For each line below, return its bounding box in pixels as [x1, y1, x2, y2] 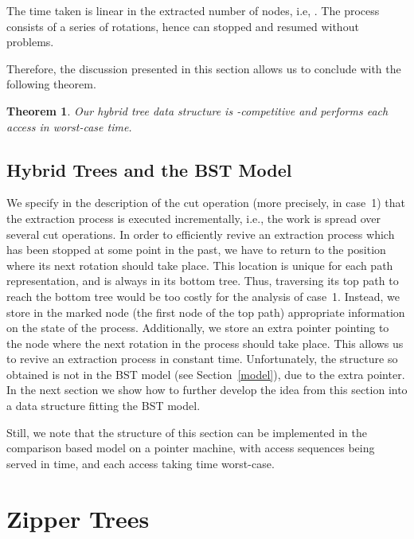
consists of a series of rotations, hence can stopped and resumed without [6, 18, 359, 34]
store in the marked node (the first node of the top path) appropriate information [6, 303, 405, 320]
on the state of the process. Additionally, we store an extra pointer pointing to [6, 319, 389, 336]
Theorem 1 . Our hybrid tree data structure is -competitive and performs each [6, 102, 389, 119]
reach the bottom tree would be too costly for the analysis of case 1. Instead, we [6, 287, 400, 304]
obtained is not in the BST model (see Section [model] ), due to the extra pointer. [6, 365, 405, 382]
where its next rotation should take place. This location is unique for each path [6, 256, 393, 273]
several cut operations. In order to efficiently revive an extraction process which [6, 225, 395, 242]
